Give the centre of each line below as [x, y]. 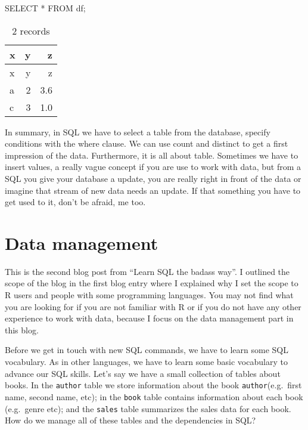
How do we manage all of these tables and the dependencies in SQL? [130, 420]
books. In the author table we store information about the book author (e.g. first [153, 385]
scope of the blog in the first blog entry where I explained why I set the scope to [152, 283]
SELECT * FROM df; [45, 8]
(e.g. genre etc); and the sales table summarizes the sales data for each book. [148, 408]
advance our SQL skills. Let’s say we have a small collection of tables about [143, 373]
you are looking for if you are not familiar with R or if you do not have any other [153, 306]
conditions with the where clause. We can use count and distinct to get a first [147, 143]
